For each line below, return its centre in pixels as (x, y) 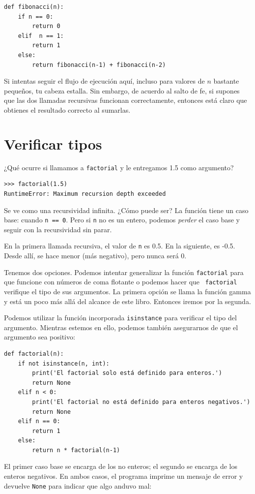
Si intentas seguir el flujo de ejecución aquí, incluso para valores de (104, 81)
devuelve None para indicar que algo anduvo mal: (78, 485)
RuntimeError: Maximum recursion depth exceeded (85, 194)
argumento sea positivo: (40, 337)
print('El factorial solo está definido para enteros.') (127, 373)
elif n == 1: (41, 36)
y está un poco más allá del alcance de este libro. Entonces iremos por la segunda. (127, 301)
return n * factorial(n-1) (76, 450)
